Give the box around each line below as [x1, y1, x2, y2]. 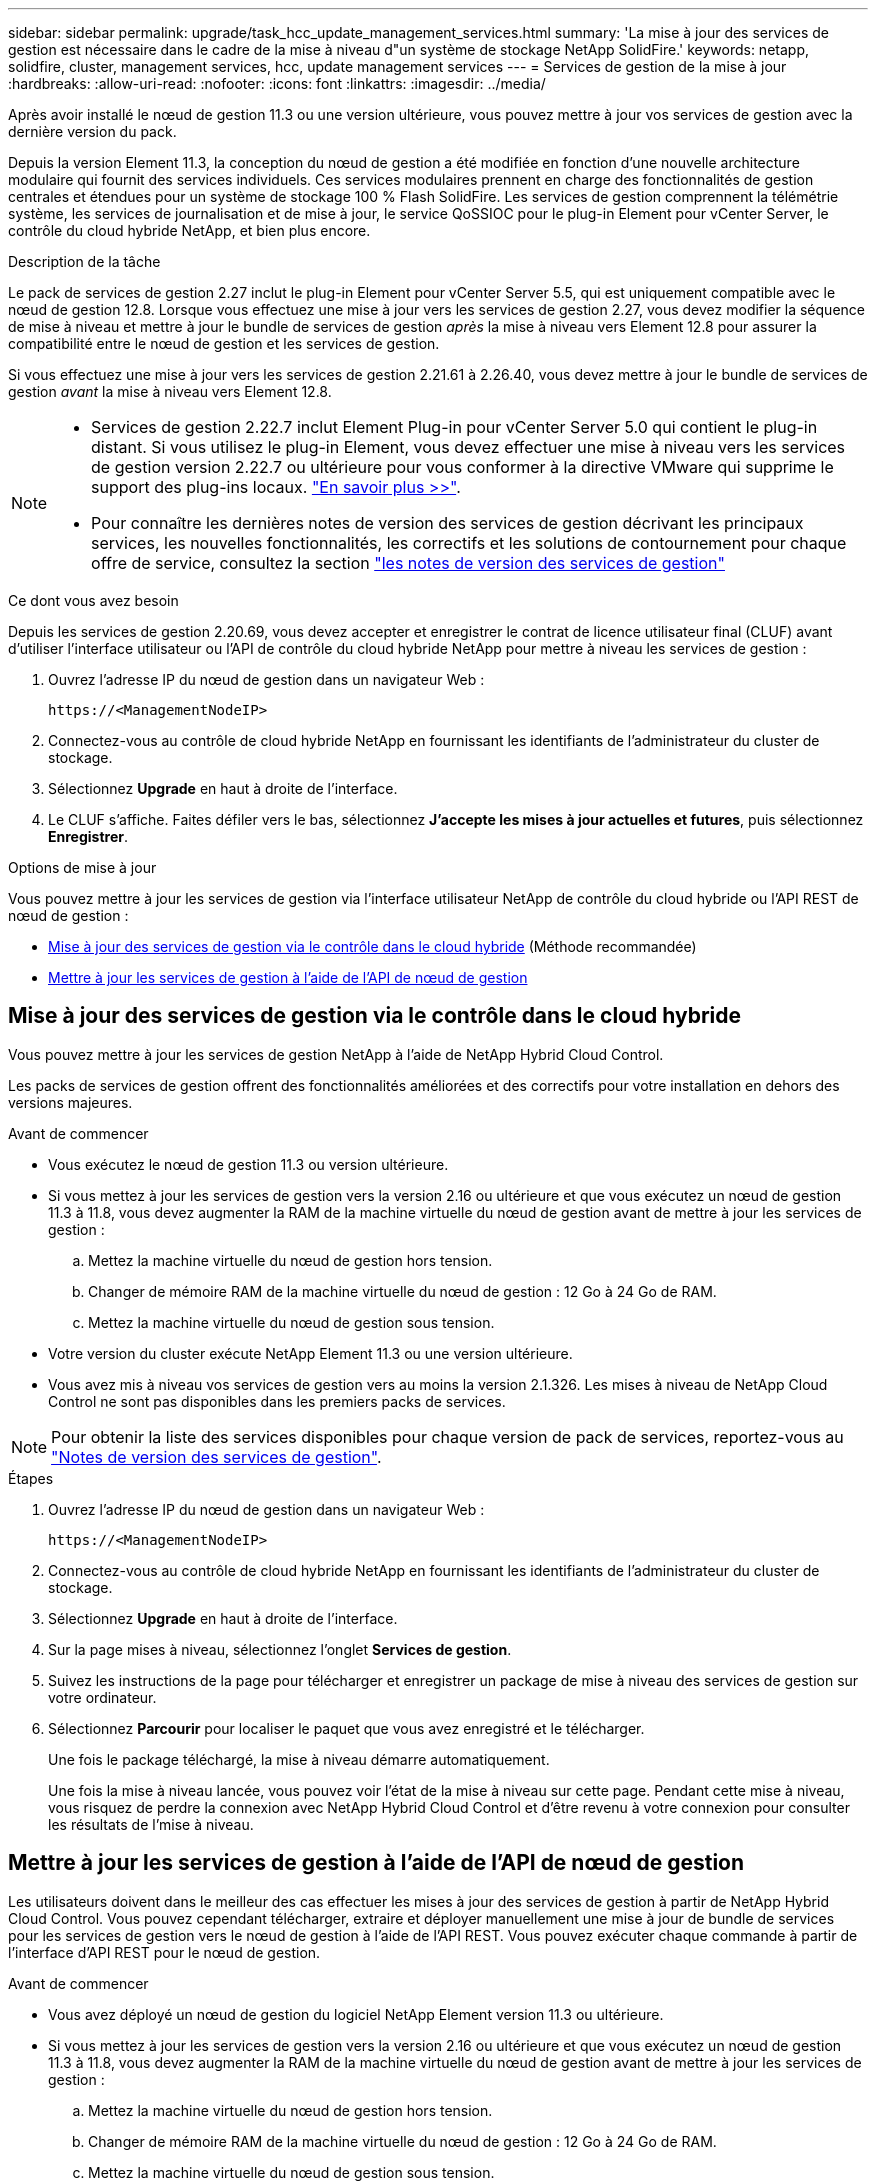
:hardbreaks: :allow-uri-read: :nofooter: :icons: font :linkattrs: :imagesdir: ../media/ [8, 75, 546, 92]
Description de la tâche [8, 253, 161, 270]
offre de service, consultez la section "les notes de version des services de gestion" [91, 553, 725, 573]
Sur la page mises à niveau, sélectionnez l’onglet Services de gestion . [48, 1640, 512, 1658]
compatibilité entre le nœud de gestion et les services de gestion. [8, 335, 440, 352]
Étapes [8, 1469, 54, 1487]
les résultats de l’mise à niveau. [48, 1815, 254, 1833]
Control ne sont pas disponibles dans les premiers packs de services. [48, 1392, 506, 1410]
